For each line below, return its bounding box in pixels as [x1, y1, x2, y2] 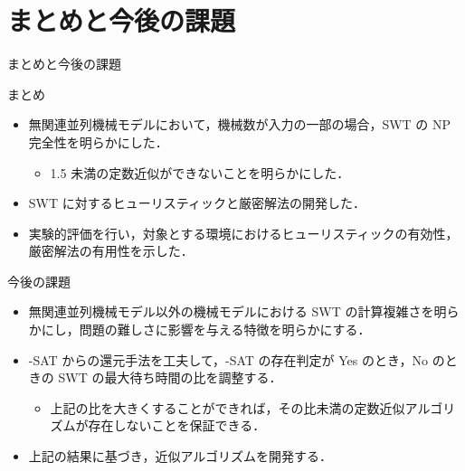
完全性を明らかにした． [28, 132, 168, 151]
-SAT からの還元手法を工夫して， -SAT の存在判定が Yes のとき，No [28, 350, 429, 369]
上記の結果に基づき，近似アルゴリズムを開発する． [28, 447, 332, 466]
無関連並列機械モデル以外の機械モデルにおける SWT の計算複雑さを [28, 302, 434, 321]
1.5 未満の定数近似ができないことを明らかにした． [50, 163, 350, 182]
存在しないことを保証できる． [88, 416, 266, 435]
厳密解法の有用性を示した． [28, 241, 194, 260]
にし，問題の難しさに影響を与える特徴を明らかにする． [41, 320, 371, 339]
